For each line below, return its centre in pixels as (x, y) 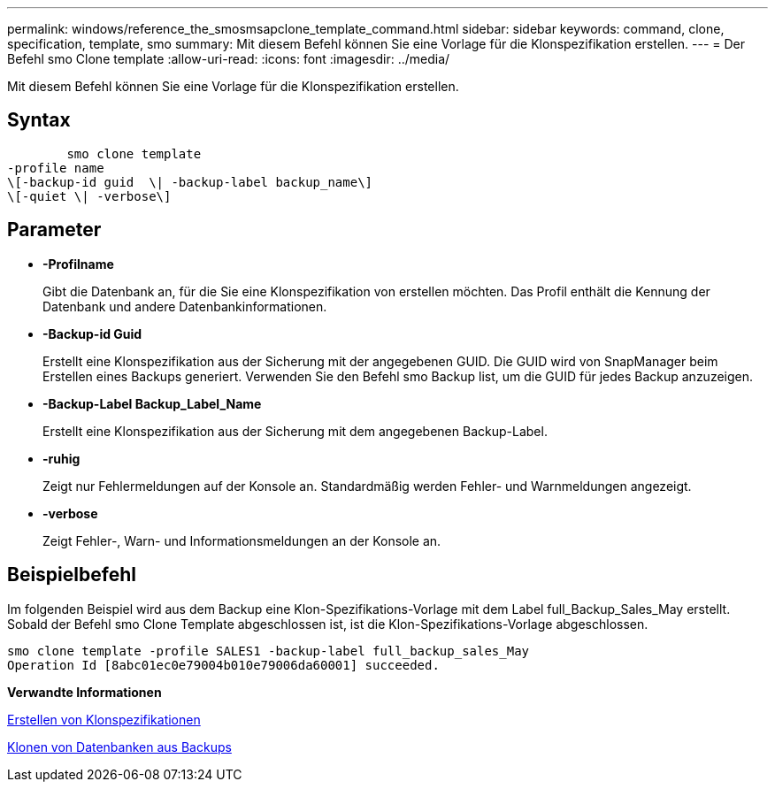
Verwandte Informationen (84, 692)
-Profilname (78, 264)
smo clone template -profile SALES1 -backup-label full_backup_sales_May (269, 651)
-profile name (56, 168)
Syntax (39, 120)
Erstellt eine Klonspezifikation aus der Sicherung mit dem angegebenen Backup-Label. (295, 431)
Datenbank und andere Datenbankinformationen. (185, 306)
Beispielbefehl (72, 575)
